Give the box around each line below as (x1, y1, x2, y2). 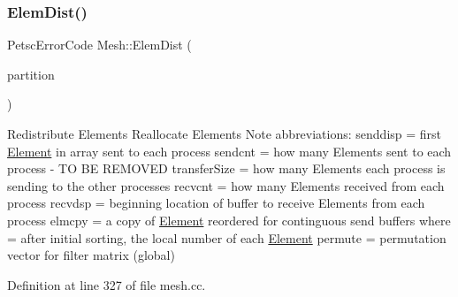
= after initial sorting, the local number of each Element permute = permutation (7, 228, 447, 247)
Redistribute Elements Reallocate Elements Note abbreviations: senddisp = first (7, 125, 442, 142)
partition (7, 65, 55, 83)
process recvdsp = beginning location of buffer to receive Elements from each (7, 194, 425, 212)
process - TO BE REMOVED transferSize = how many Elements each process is (7, 159, 446, 178)
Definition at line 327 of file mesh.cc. (7, 275, 206, 293)
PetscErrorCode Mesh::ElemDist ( (7, 35, 192, 54)
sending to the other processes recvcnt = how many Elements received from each (7, 176, 445, 194)
